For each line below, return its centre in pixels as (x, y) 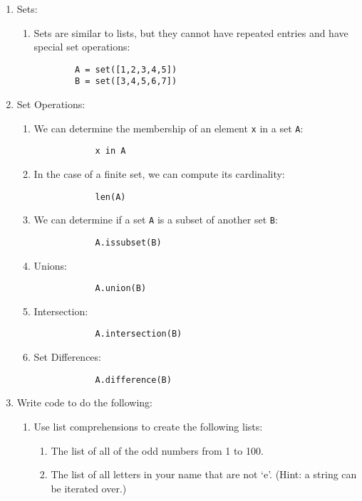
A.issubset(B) (128, 242)
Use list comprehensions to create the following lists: (148, 426)
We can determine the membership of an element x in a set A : (169, 128)
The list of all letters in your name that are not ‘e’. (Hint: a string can (204, 474)
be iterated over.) (89, 488)
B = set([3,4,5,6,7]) (126, 81)
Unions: (50, 265)
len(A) (110, 197)
